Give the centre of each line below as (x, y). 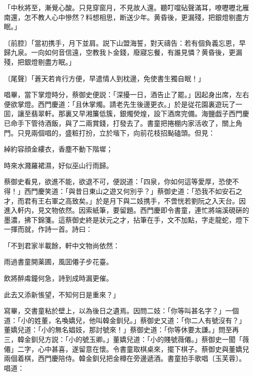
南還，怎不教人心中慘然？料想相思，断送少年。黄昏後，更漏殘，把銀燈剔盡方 (126, 17)
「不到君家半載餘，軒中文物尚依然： (62, 245)
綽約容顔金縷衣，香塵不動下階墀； (58, 149)
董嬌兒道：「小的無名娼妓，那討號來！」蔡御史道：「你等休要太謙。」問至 (118, 330)
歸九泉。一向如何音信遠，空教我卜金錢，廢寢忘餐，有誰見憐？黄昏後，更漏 (123, 52)
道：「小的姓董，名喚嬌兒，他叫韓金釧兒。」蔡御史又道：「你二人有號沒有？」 (125, 320)
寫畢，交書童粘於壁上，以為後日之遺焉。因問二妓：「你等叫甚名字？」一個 (121, 311)
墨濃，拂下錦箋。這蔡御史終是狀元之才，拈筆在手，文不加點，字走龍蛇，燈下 (126, 219)
